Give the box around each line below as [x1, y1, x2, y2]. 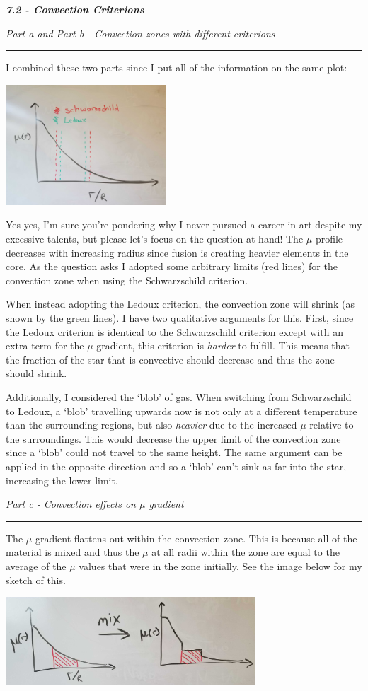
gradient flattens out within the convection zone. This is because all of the [35, 530, 357, 545]
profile [315, 231, 343, 246]
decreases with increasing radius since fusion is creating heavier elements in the [6, 245, 349, 260]
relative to [309, 417, 354, 432]
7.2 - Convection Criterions [6, 2, 144, 16]
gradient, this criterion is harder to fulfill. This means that [96, 338, 350, 353]
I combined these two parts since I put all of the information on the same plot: [6, 60, 347, 75]
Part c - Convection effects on [6, 497, 136, 511]
